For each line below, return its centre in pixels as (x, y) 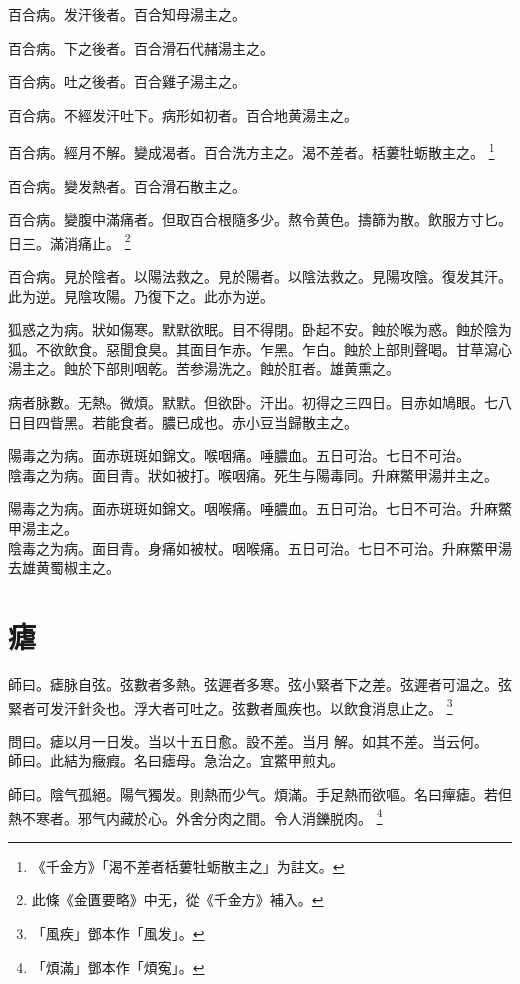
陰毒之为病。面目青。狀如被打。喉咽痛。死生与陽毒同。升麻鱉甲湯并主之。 (253, 474)
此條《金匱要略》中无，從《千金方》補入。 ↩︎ (177, 899)
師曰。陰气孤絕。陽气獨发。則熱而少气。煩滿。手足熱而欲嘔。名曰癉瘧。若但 (260, 793)
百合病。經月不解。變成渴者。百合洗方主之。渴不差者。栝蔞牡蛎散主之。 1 (251, 151)
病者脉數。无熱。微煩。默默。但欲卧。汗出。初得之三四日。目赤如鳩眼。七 (253, 402)
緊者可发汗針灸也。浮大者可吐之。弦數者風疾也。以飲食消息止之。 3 (230, 706)
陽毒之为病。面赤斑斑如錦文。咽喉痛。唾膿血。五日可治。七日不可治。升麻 (253, 508)
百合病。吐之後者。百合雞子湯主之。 (127, 81)
